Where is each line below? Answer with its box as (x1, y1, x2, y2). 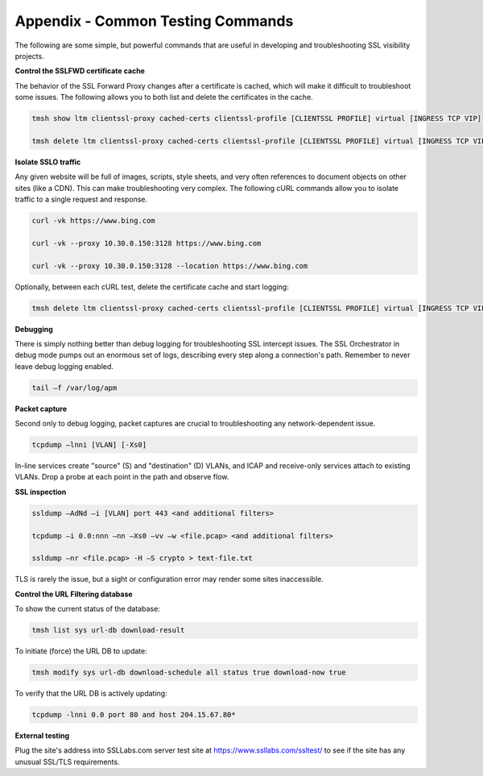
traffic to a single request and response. (14, 194, 148, 205)
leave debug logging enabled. (14, 361, 114, 371)
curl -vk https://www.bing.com (31, 216, 156, 226)
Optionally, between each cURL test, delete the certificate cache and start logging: (14, 282, 289, 292)
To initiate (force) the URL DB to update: (14, 646, 148, 656)
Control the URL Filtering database (14, 589, 133, 599)
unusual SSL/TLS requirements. (14, 757, 120, 766)
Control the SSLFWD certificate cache (14, 66, 145, 76)
